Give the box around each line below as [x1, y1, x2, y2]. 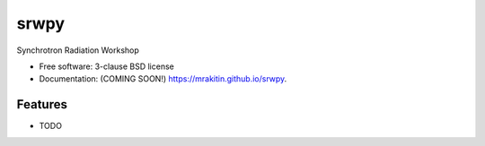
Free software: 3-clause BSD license [39, 61, 174, 72]
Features [16, 97, 67, 112]
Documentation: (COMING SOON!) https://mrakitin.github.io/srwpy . [39, 73, 287, 84]
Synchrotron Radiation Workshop [16, 45, 139, 56]
